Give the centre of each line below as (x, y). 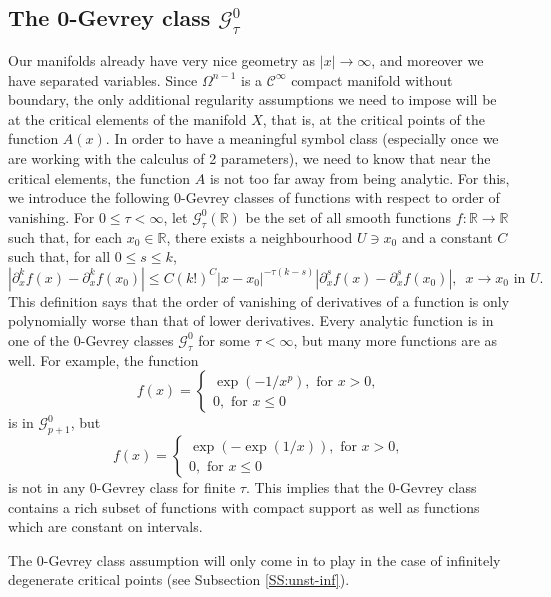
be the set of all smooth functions (348, 216)
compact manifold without (372, 79)
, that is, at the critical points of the (373, 118)
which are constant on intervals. (105, 526)
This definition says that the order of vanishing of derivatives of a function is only (259, 300)
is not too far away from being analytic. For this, (359, 177)
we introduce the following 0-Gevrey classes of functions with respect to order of (254, 197)
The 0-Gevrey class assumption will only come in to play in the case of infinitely (254, 559)
